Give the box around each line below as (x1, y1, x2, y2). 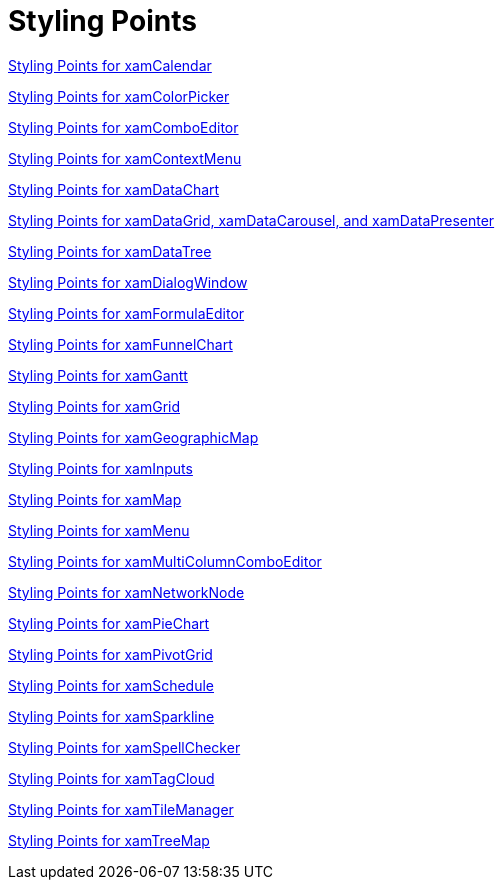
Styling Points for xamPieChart (8, 614, 210, 632)
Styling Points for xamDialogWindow (8, 273, 248, 291)
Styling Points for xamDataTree (8, 242, 212, 260)
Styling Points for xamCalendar (8, 56, 212, 74)
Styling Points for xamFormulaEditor (8, 304, 245, 322)
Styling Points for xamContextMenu (8, 149, 242, 167)
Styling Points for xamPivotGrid (8, 645, 213, 663)
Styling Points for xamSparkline (8, 707, 215, 725)
